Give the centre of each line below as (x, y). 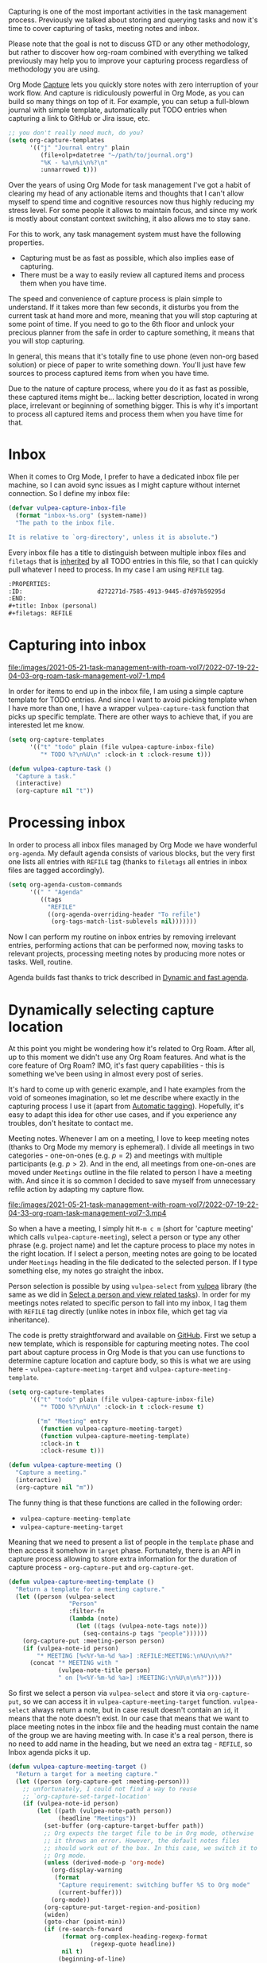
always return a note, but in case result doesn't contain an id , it (135, 1710)
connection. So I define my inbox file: (69, 494)
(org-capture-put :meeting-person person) (94, 1641)
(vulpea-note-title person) (104, 1670)
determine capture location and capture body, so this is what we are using (130, 1361)
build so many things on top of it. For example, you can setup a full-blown (129, 101)
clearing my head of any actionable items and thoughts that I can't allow (126, 193)
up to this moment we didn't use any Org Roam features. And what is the (127, 1057)
